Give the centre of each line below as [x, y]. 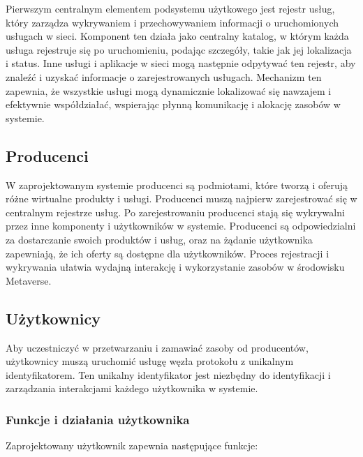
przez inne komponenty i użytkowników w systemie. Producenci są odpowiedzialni [181, 226]
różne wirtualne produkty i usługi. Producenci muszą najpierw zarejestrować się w [181, 198]
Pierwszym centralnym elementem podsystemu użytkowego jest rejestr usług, [170, 8]
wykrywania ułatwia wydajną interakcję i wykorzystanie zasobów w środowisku [175, 267]
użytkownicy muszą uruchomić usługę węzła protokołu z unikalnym [150, 361]
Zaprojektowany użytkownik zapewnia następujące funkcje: [132, 445]
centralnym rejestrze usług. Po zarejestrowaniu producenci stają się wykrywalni [175, 212]
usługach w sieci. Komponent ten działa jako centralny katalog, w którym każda [177, 36]
